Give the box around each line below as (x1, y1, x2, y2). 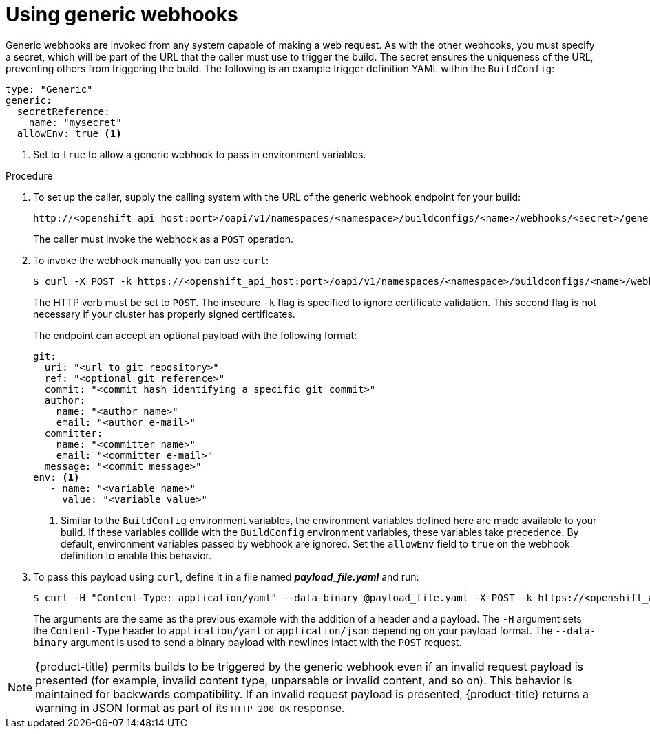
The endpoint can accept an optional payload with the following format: (33, 329, 357, 341)
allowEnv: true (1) (17, 127, 122, 139)
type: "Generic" (6, 83, 93, 95)
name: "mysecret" (28, 116, 122, 128)
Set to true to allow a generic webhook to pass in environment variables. (33, 148, 366, 160)
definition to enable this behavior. (61, 549, 212, 561)
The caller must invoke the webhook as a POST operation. (33, 233, 294, 245)
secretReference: (17, 105, 110, 117)
